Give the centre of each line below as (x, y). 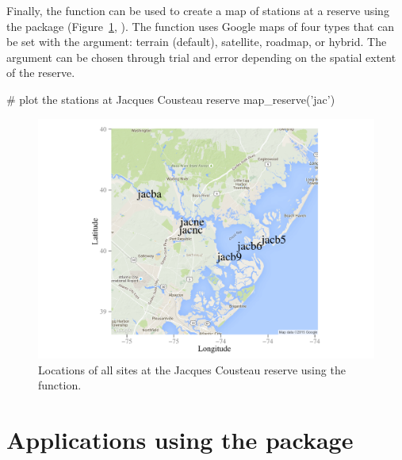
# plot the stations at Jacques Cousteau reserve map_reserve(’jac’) (171, 99)
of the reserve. (41, 73)
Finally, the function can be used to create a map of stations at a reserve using (198, 10)
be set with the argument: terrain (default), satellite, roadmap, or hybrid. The (197, 42)
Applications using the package (180, 440)
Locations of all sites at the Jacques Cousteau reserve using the (192, 369)
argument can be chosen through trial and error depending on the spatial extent (201, 57)
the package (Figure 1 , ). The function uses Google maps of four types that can (201, 26)
